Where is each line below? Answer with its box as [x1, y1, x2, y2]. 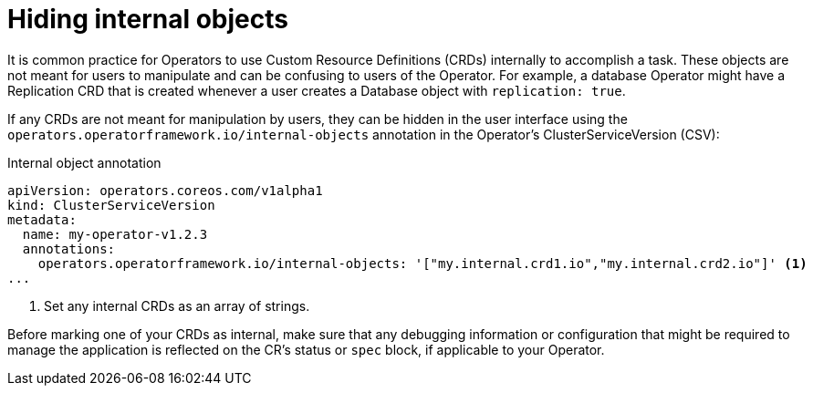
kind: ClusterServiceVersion [7, 197, 215, 212]
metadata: [7, 212, 77, 227]
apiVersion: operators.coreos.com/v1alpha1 [7, 182, 323, 198]
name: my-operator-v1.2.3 [22, 226, 208, 242]
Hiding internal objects [7, 4, 288, 35]
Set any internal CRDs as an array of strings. [44, 297, 310, 314]
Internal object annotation [7, 154, 162, 171]
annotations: [22, 241, 116, 256]
